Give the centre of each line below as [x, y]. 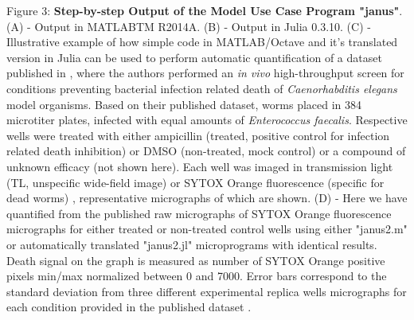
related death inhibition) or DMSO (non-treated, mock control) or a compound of [206, 151]
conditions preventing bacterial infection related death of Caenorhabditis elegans [202, 88]
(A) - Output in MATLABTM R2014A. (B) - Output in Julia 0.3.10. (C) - [189, 26]
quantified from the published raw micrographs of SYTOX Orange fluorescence [199, 213]
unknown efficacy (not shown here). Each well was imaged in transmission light [200, 166]
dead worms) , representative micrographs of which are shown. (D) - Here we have [207, 198]
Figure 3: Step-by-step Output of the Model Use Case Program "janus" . [205, 10]
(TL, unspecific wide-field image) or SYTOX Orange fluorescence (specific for [195, 182]
